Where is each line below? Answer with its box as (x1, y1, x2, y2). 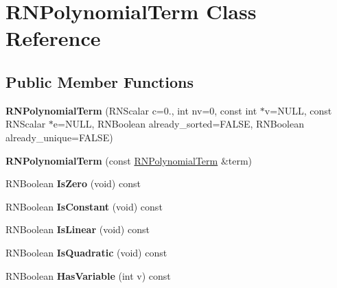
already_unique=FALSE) (5, 130, 113, 144)
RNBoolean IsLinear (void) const (5, 222, 150, 237)
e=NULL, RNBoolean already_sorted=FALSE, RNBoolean (53, 117, 305, 131)
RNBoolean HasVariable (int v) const (5, 268, 171, 283)
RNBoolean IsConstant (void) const (5, 199, 163, 213)
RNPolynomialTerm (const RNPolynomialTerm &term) (5, 153, 253, 167)
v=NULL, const (264, 103, 332, 117)
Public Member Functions (5, 71, 194, 92)
